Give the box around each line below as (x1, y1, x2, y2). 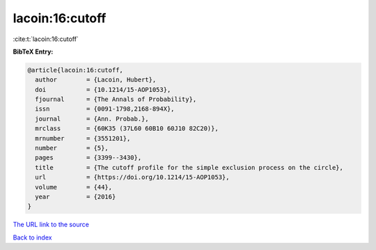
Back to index (13, 233, 52, 242)
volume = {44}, (35, 183, 113, 191)
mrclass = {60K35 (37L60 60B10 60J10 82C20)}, (35, 125, 219, 132)
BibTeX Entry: (13, 47, 54, 56)
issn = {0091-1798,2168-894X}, (35, 105, 175, 113)
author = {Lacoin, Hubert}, (35, 76, 157, 84)
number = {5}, (35, 144, 109, 153)
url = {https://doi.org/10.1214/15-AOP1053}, (35, 173, 230, 181)
